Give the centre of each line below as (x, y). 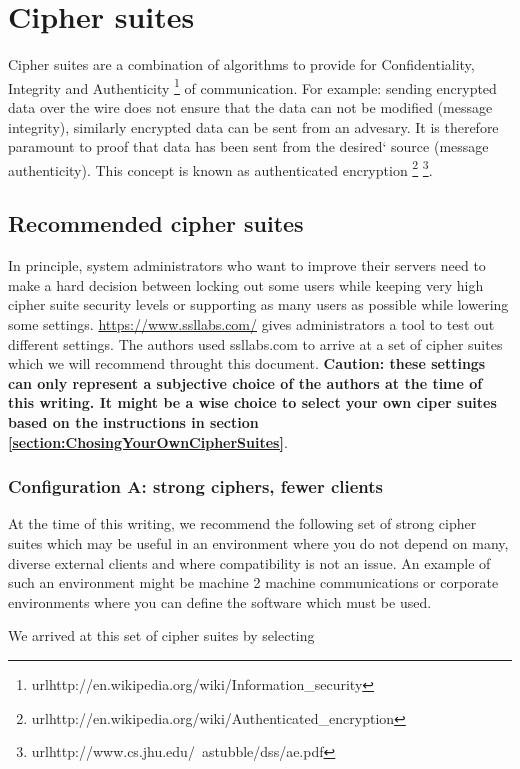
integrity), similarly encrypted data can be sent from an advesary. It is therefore (253, 126)
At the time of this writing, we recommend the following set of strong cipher (242, 523)
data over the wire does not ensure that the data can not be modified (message (250, 106)
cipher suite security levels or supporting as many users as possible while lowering (258, 304)
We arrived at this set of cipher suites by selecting (161, 635)
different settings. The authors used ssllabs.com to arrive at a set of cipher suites (255, 343)
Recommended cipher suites (156, 223)
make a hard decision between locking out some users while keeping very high (246, 284)
